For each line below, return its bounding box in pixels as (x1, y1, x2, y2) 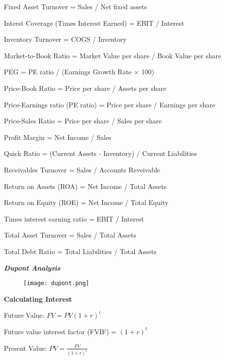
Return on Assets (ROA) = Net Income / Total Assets (4, 181, 167, 191)
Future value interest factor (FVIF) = (4, 326, 117, 336)
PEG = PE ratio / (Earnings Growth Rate (4, 67, 132, 77)
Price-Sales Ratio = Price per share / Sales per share (4, 116, 162, 126)
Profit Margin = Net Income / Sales (4, 132, 112, 142)
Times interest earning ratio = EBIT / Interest (4, 213, 144, 223)
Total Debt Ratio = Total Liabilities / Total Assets (4, 246, 157, 256)
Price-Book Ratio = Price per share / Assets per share (4, 83, 167, 93)
